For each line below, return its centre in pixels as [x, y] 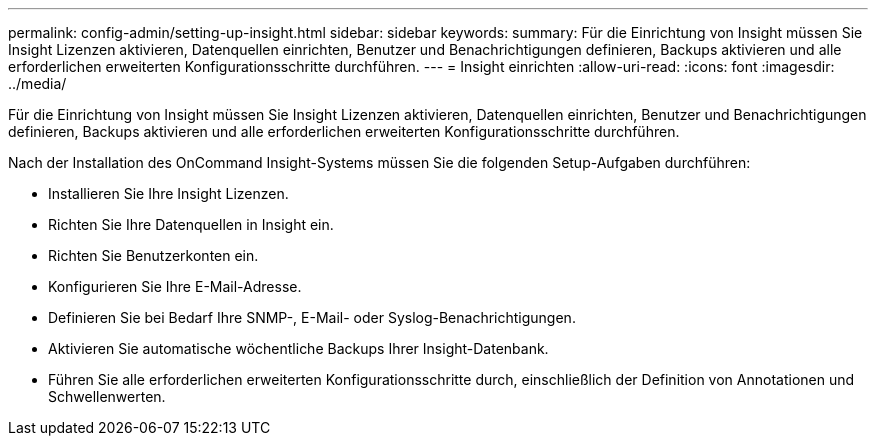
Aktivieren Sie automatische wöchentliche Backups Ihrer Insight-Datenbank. [298, 348]
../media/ [37, 83]
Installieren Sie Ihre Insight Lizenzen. [168, 193]
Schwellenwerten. [107, 396]
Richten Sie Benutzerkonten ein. [153, 255]
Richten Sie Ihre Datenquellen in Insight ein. [191, 224]
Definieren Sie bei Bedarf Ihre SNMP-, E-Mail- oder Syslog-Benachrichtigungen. [312, 317]
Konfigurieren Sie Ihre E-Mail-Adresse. [175, 286]
